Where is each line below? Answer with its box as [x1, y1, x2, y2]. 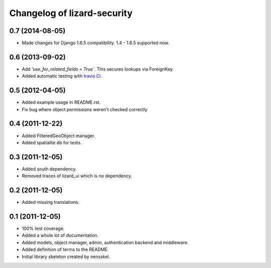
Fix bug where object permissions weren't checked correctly [22, 106, 148, 112]
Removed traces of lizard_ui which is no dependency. [22, 173, 132, 179]
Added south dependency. [22, 166, 77, 172]
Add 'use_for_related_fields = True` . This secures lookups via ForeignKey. [22, 66, 174, 72]
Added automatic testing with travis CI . [22, 73, 102, 79]
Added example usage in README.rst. [22, 99, 101, 105]
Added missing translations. [22, 199, 80, 205]
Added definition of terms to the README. [22, 246, 109, 252]
